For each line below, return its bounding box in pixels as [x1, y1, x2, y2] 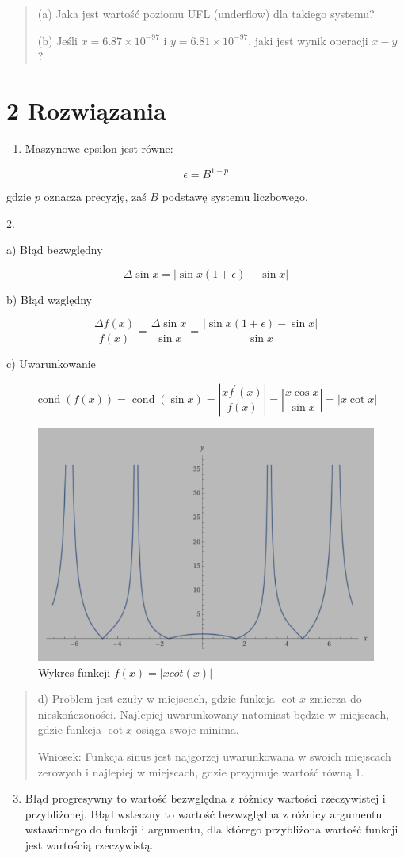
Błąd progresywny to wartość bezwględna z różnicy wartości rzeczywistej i [25, 790, 386, 807]
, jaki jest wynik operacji [248, 32, 368, 48]
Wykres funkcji [38, 663, 111, 680]
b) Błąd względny [6, 290, 92, 307]
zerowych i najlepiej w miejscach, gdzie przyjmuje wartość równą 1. [37, 763, 364, 780]
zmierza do [309, 690, 362, 707]
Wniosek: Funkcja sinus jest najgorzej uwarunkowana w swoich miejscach [37, 747, 391, 764]
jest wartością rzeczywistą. [25, 836, 154, 852]
